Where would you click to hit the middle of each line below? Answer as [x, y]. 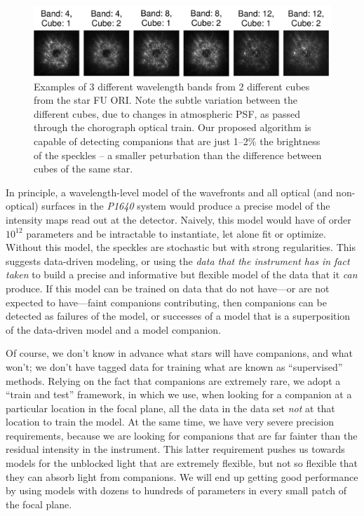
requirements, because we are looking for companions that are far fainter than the [182, 435]
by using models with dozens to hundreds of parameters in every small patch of [176, 490]
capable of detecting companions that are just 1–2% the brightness [177, 141]
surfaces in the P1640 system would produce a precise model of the [186, 206]
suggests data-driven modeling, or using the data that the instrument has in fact [178, 260]
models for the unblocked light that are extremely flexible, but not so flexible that [182, 463]
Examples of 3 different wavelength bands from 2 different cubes [172, 86]
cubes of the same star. [83, 169]
